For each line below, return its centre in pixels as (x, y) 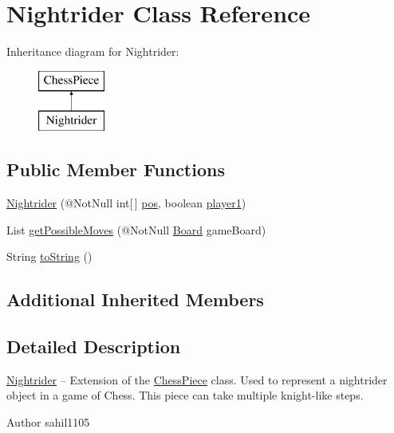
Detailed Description (94, 346)
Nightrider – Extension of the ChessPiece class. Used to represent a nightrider (197, 379)
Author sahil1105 (48, 422)
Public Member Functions (116, 169)
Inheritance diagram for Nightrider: (93, 51)
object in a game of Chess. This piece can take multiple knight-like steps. (185, 395)
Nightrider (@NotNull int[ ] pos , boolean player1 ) (126, 203)
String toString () (49, 256)
